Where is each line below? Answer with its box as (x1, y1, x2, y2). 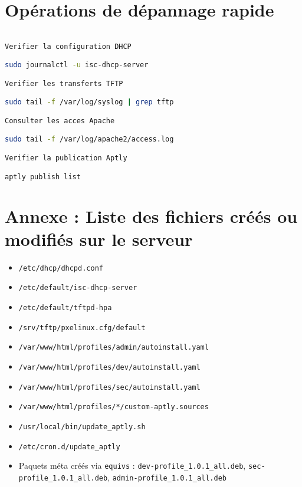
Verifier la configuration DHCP (5, 42, 132, 51)
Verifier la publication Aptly (5, 153, 127, 162)
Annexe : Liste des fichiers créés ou (5, 203, 298, 228)
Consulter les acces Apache (5, 116, 115, 125)
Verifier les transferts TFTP (5, 79, 123, 88)
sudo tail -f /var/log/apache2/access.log (5, 135, 174, 144)
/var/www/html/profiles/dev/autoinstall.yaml (18, 363, 201, 371)
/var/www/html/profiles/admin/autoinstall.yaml (18, 343, 209, 352)
